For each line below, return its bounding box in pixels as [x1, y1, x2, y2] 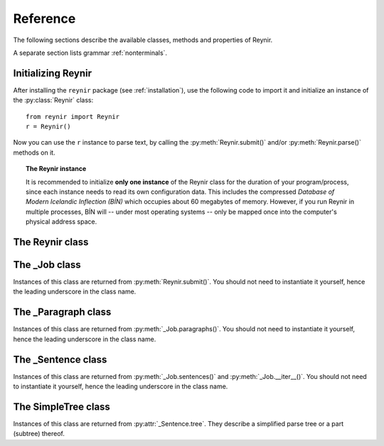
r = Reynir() [26, 123, 71, 131]
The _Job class [13, 259, 81, 271]
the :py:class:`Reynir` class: [13, 96, 94, 105]
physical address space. [26, 217, 97, 226]
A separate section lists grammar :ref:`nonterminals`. [13, 48, 167, 57]
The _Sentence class [13, 353, 107, 365]
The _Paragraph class [13, 306, 112, 318]
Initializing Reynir [13, 67, 92, 79]
